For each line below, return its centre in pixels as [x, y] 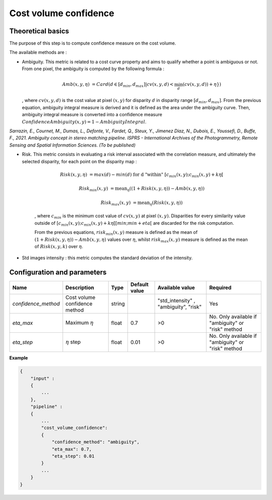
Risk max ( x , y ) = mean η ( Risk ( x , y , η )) [142, 203]
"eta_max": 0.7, [72, 449]
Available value [176, 288]
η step [73, 342]
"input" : [43, 378]
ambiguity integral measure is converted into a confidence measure [92, 115]
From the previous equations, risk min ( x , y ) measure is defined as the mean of [116, 233]
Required [220, 288]
